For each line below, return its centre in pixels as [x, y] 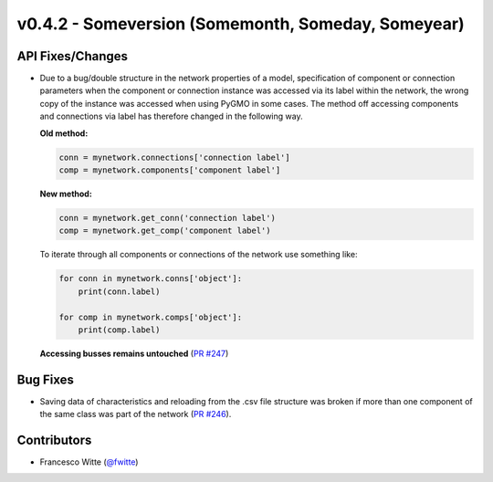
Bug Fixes [46, 379]
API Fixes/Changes [72, 56]
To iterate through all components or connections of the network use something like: [199, 255]
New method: [66, 194]
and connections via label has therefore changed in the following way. [171, 116]
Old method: [64, 133]
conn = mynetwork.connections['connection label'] [175, 157]
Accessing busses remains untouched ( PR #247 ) [134, 353]
